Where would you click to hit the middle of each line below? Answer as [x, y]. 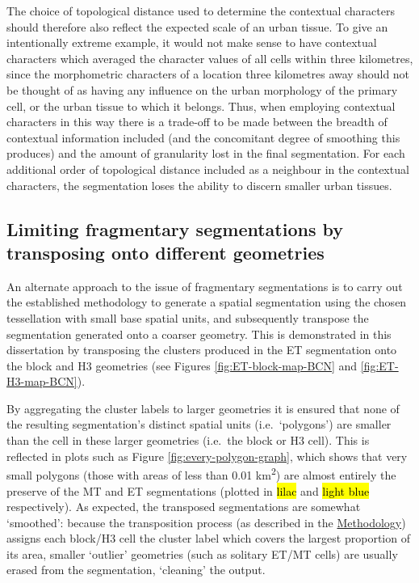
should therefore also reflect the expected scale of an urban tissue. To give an [197, 26]
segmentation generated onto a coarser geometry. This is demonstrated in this [199, 334]
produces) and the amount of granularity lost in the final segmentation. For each [206, 153]
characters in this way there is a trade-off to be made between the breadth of [197, 122]
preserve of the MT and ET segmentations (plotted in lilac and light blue [188, 490]
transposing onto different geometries [166, 252]
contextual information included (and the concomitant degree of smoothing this [203, 137]
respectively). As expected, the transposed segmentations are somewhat [184, 507]
